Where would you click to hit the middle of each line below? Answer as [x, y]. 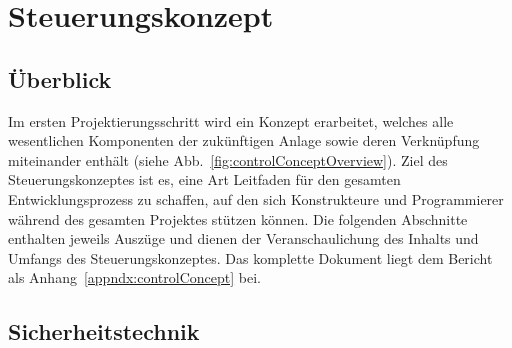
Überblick [60, 78]
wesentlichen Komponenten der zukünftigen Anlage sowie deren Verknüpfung [244, 140]
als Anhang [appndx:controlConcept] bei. [134, 277]
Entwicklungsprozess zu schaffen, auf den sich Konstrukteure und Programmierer [256, 198]
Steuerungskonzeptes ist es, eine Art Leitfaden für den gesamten [204, 179]
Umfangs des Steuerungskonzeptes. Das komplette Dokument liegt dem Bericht [250, 257]
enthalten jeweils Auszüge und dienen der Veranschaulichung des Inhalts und [243, 238]
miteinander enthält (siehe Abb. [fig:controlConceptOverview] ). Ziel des [228, 159]
